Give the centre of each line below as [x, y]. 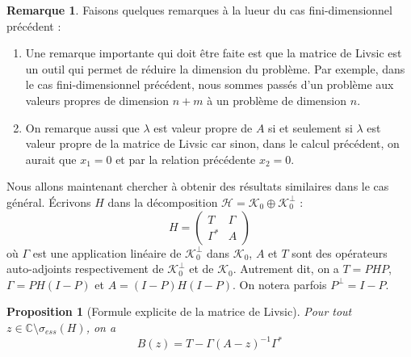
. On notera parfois [280, 284]
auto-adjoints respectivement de [85, 269]
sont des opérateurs [340, 252]
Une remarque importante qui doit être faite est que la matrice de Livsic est [214, 53]
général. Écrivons [49, 202]
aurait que [51, 159]
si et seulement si [310, 127]
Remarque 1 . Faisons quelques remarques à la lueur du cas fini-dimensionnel [199, 10]
